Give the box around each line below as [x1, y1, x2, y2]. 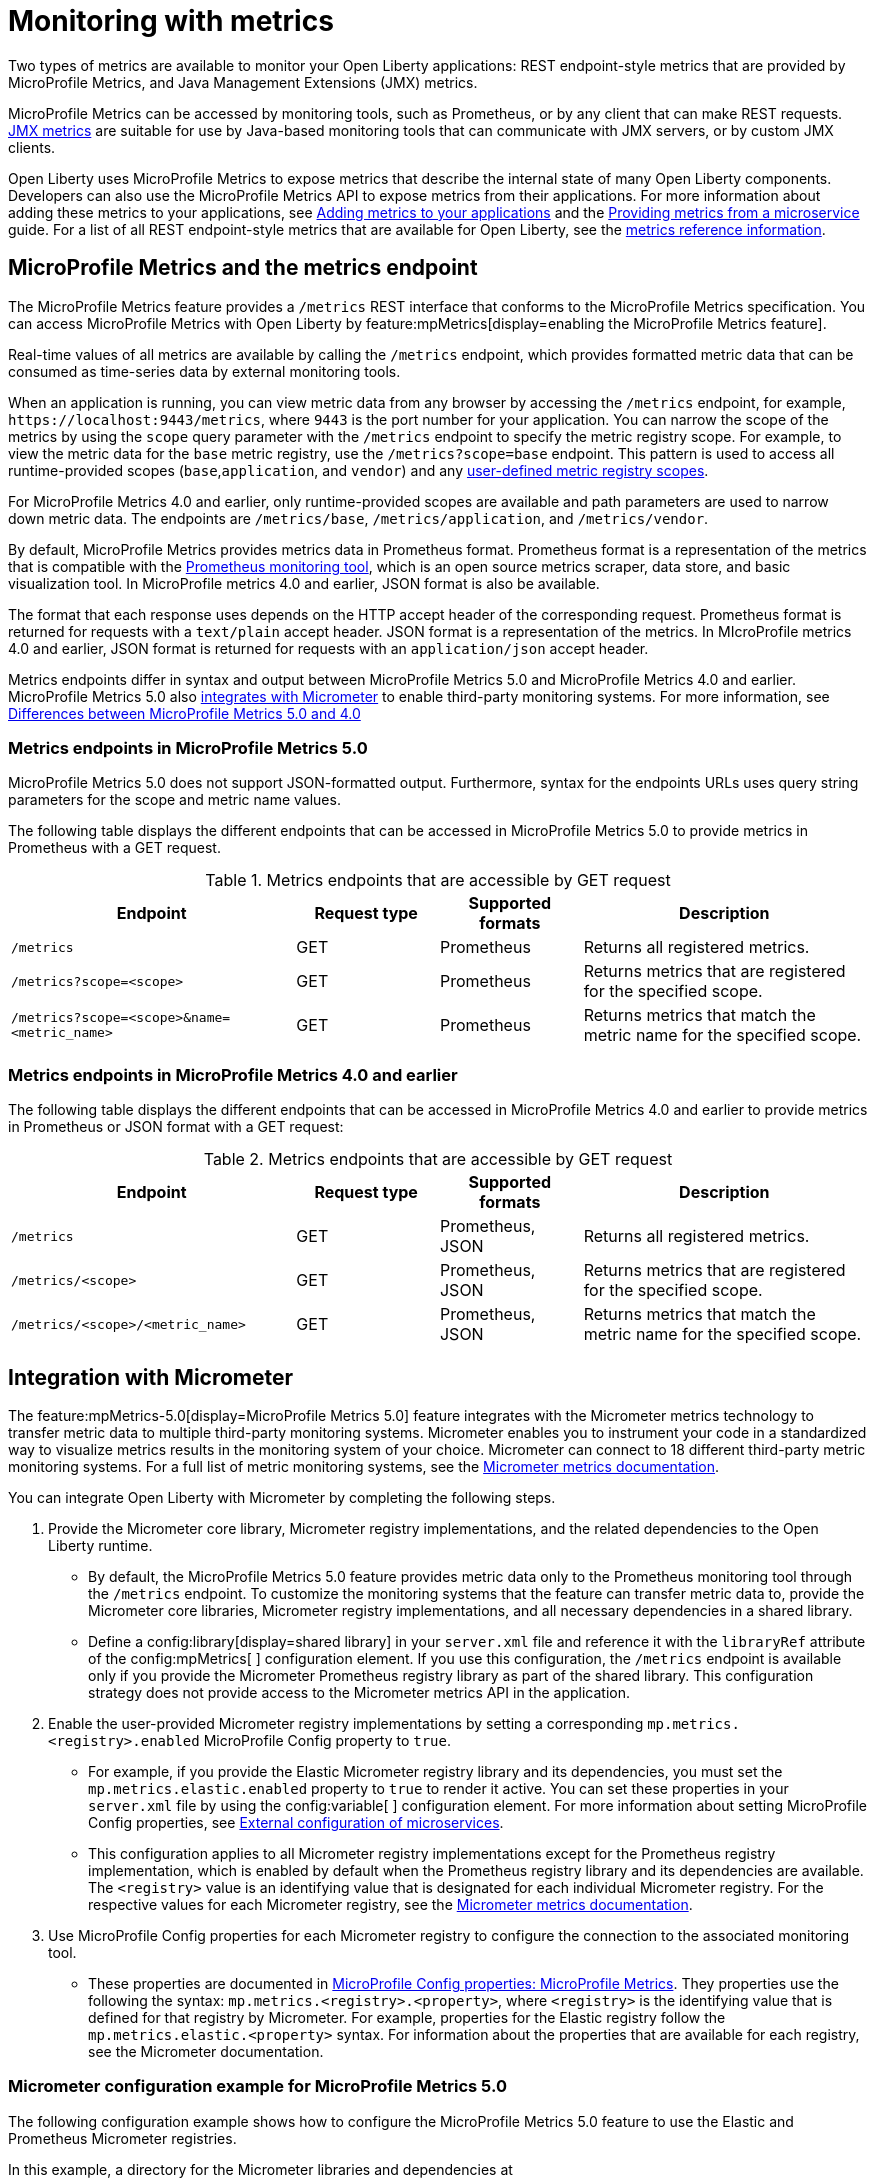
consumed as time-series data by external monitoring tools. [8, 362, 401, 380]
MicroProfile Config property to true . [203, 1731, 451, 1749]
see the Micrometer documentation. [88, 2042, 324, 2060]
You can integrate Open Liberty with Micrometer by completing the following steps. [8, 1488, 556, 1506]
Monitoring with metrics [8, 4, 334, 38]
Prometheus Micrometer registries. [8, 2129, 237, 2147]
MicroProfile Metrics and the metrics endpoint [8, 255, 478, 281]
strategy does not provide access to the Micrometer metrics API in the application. [88, 1683, 631, 1701]
